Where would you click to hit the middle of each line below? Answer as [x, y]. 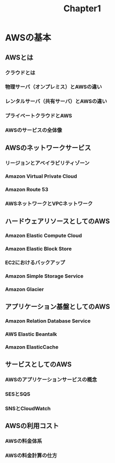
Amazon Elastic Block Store [38, 249]
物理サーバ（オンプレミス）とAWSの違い [54, 87]
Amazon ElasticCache [32, 347]
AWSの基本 [28, 38]
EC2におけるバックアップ [35, 262]
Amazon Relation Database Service [48, 321]
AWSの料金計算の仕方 [31, 455]
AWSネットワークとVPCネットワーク [49, 203]
